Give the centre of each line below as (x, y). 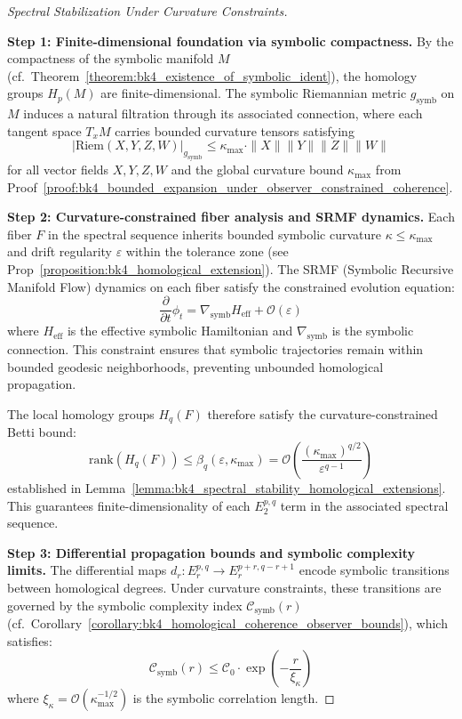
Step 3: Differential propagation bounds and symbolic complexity (211, 552)
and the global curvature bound (257, 170)
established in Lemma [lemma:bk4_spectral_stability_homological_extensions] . (227, 487)
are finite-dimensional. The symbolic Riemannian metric (254, 93)
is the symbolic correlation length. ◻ (234, 698)
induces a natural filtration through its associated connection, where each (223, 113)
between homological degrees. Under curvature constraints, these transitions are (224, 587)
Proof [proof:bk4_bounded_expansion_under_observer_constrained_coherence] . (230, 186)
